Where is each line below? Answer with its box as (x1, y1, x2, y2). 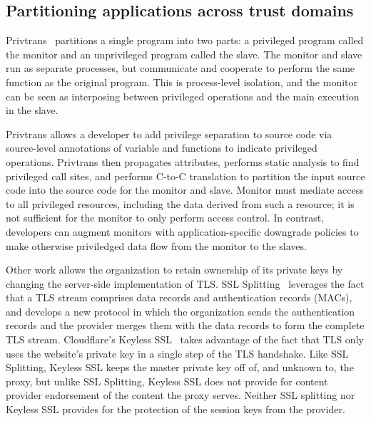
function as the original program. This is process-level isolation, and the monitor (6, 74, 358, 89)
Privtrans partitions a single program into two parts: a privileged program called (6, 33, 364, 48)
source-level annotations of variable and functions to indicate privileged (6, 140, 317, 155)
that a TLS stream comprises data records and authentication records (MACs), (6, 290, 352, 305)
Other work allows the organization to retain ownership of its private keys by (6, 262, 343, 277)
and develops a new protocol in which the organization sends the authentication (6, 303, 355, 318)
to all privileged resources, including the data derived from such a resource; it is (6, 196, 355, 211)
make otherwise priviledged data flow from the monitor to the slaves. (6, 238, 307, 253)
